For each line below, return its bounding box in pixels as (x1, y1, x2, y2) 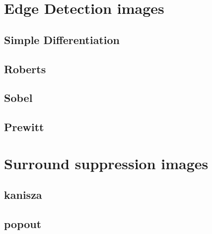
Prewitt (4, 119, 44, 135)
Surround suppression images (4, 153, 209, 173)
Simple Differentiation (4, 32, 120, 47)
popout (4, 216, 42, 232)
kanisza (4, 187, 42, 202)
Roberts (4, 61, 46, 76)
